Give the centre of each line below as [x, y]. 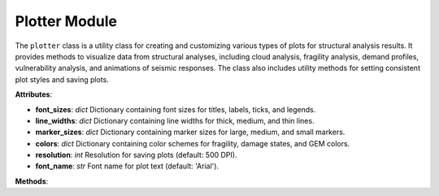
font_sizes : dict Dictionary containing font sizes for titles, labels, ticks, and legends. [176, 109]
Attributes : [34, 94]
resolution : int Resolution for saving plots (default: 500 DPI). [136, 155]
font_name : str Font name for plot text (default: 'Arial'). [127, 166]
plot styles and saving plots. [62, 79]
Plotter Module [66, 21]
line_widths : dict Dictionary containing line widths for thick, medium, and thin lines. [175, 120]
